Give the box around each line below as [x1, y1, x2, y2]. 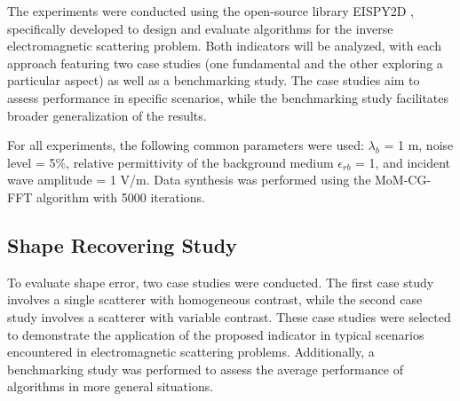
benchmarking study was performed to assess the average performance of [7, 359, 403, 378]
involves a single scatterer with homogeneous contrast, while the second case [7, 290, 423, 309]
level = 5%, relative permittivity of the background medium [7, 153, 334, 171]
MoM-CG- [375, 170, 432, 189]
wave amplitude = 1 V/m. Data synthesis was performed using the [7, 170, 371, 189]
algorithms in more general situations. [7, 377, 214, 396]
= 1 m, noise [384, 136, 454, 154]
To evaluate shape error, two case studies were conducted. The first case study [7, 272, 434, 291]
